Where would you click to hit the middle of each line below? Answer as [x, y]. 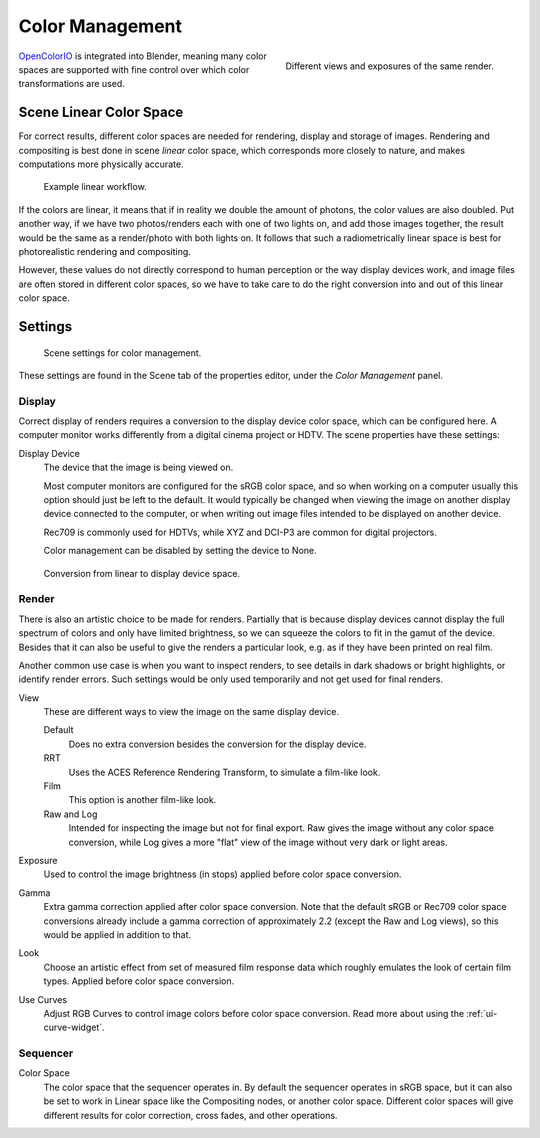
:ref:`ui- [482, 1013]
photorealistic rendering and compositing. [105, 251]
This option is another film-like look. [142, 800]
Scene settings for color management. [122, 352]
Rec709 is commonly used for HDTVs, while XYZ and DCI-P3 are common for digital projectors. [240, 532]
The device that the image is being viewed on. [138, 467]
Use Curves [43, 999]
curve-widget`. [74, 1027]
